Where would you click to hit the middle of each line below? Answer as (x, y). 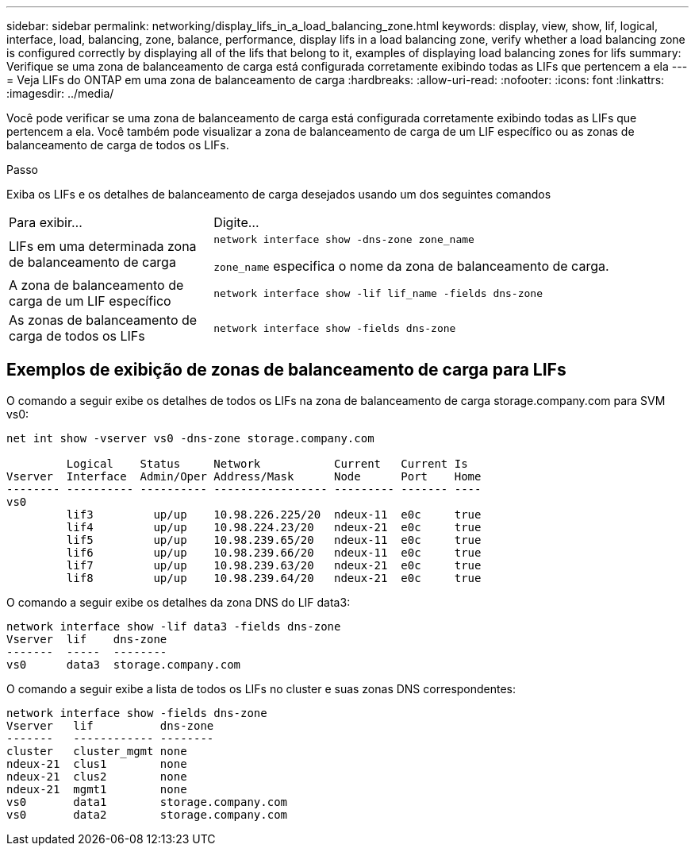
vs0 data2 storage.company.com (147, 814)
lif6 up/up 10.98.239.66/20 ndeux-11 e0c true (274, 552)
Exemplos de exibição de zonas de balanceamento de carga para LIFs (286, 370)
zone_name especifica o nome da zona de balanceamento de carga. (411, 266)
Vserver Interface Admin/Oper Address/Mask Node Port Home (244, 476)
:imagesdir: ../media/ (60, 93)
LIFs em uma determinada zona (103, 246)
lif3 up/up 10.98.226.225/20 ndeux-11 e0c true (274, 514)
